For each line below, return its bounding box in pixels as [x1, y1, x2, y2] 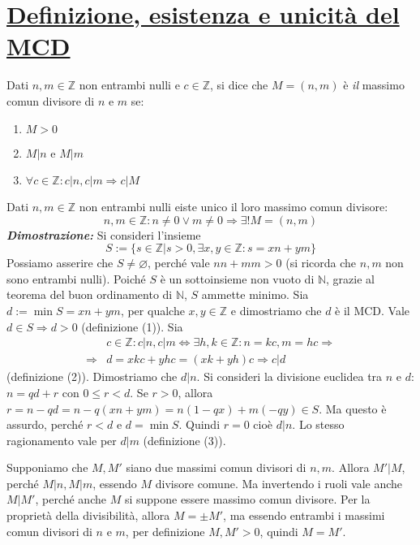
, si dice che [210, 76, 268, 93]
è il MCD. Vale [335, 302, 410, 319]
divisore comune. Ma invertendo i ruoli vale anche [155, 474, 403, 491]
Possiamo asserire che [6, 254, 114, 271]
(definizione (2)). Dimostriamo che [6, 368, 178, 385]
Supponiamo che [6, 459, 88, 476]
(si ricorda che [285, 254, 357, 271]
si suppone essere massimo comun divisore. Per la [124, 491, 371, 508]
